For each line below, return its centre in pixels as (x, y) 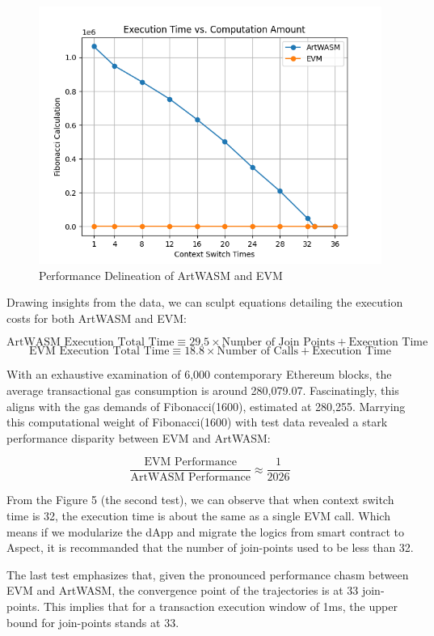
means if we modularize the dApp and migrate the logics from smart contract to (205, 531)
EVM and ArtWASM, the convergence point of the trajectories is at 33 (183, 590)
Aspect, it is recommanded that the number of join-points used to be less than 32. (210, 547)
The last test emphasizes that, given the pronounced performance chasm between (208, 574)
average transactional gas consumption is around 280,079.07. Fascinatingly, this (203, 390)
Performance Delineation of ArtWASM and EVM (161, 275)
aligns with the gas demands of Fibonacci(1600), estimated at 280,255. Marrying (206, 406)
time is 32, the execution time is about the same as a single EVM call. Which (198, 515)
